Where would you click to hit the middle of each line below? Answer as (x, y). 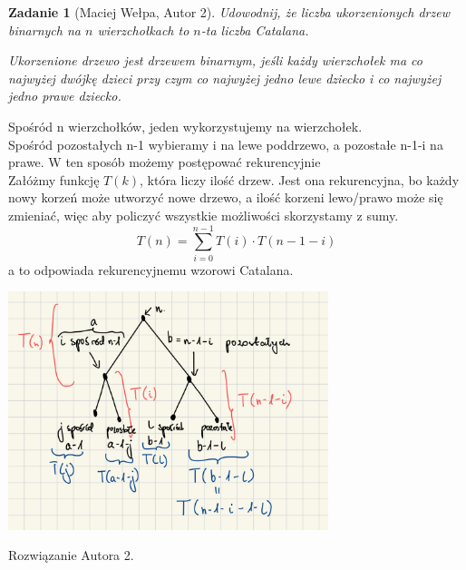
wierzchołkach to (143, 29)
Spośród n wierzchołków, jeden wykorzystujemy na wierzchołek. (185, 126)
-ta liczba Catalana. (255, 29)
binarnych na (44, 29)
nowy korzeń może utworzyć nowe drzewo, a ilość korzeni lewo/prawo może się (226, 197)
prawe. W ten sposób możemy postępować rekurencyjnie (165, 162)
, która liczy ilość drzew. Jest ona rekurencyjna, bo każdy (299, 179)
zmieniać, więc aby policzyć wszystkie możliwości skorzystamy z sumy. (204, 215)
